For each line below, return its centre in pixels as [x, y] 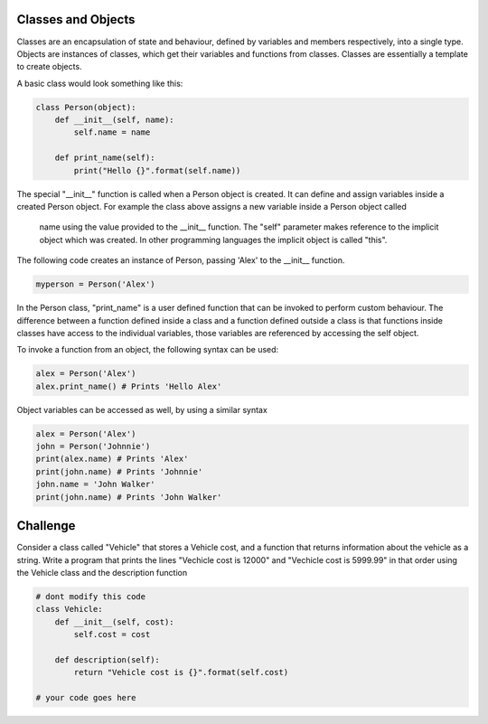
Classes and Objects [76, 19]
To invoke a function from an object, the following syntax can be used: [148, 350]
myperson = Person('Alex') [95, 284]
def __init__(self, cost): [115, 622]
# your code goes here [86, 697]
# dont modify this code [91, 596]
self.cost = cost [112, 635]
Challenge [46, 526]
